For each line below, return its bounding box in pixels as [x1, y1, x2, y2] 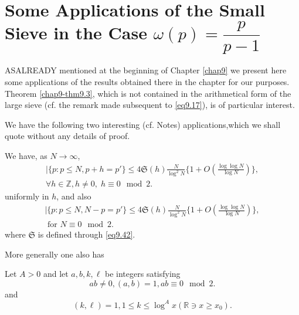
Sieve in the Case [5, 21, 147, 45]
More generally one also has [5, 248, 104, 260]
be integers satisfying [105, 267, 181, 280]
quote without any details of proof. [5, 130, 130, 142]
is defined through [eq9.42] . [38, 228, 135, 240]
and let [43, 267, 69, 280]
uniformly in [5, 190, 49, 202]
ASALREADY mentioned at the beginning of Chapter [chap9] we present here [5, 64, 287, 76]
